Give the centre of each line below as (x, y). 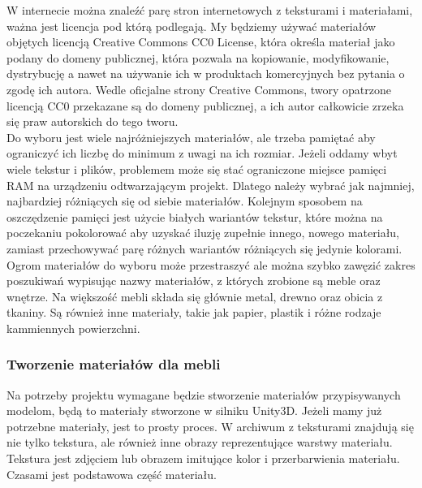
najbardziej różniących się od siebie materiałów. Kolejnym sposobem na (185, 201)
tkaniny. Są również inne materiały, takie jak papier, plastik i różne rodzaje (194, 312)
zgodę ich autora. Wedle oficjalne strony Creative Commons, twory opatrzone (199, 89)
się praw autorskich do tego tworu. (93, 121)
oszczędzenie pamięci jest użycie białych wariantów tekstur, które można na (195, 216)
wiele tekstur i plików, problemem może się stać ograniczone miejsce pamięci (197, 168)
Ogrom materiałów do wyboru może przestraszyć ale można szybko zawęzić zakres (211, 264)
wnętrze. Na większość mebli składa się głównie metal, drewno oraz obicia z (195, 296)
